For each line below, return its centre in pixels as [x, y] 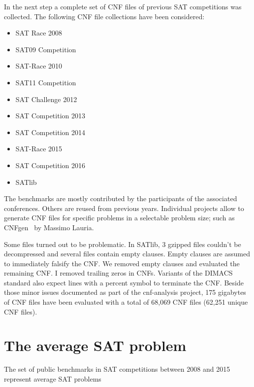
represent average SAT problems [53, 378]
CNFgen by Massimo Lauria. [49, 227]
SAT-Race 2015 [39, 149]
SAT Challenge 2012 [46, 99]
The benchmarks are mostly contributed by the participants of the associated [121, 198]
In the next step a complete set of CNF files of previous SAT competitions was [123, 6]
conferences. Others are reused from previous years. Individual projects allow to [124, 208]
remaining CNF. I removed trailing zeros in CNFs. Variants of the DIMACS [118, 273]
